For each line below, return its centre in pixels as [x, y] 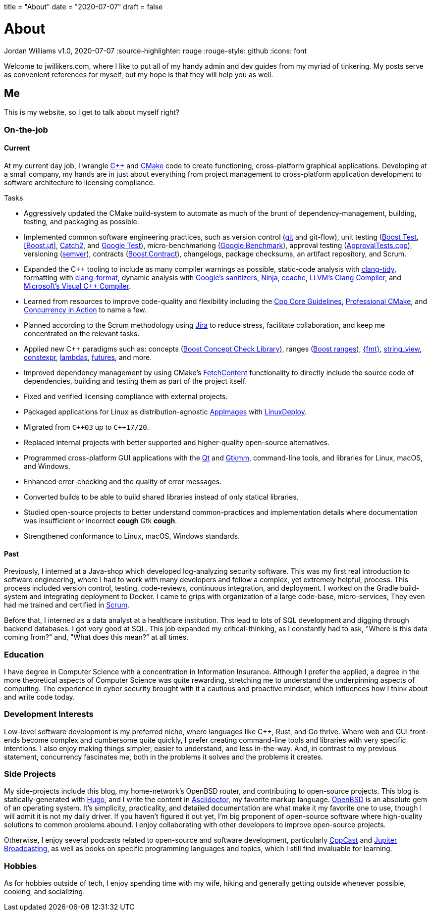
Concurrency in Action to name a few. [85, 309]
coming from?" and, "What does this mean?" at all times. [96, 637]
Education [24, 654]
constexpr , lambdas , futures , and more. [88, 357]
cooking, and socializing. [45, 892]
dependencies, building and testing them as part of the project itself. [135, 381]
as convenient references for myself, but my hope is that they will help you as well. [139, 74]
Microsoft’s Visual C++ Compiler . [77, 286]
